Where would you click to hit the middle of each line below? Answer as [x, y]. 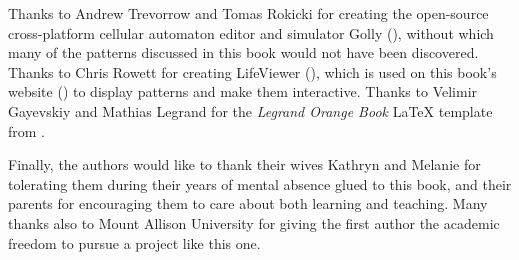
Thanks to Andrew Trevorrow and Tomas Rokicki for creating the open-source [248, 13]
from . [26, 130]
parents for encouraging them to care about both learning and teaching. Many [248, 203]
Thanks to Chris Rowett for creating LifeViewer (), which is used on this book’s [252, 71]
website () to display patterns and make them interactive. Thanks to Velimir [243, 91]
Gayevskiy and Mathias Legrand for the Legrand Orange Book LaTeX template [250, 110]
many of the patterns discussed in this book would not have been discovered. [243, 52]
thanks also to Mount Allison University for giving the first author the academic [254, 222]
